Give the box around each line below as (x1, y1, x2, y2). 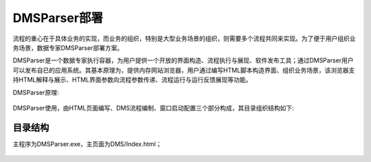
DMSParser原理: (12, 88, 59, 96)
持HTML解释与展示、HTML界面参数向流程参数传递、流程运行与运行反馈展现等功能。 (12, 76, 252, 84)
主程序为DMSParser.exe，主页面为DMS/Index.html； (12, 139, 162, 148)
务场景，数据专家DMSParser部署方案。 (12, 43, 124, 51)
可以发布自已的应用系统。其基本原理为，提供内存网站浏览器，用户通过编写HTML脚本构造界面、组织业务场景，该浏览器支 (12, 66, 355, 74)
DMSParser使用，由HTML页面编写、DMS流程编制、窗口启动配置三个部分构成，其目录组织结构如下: (12, 104, 295, 112)
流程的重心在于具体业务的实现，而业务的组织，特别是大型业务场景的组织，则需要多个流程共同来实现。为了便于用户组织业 (12, 34, 356, 43)
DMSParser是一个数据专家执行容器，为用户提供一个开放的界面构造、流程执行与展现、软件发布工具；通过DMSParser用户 (12, 56, 354, 65)
